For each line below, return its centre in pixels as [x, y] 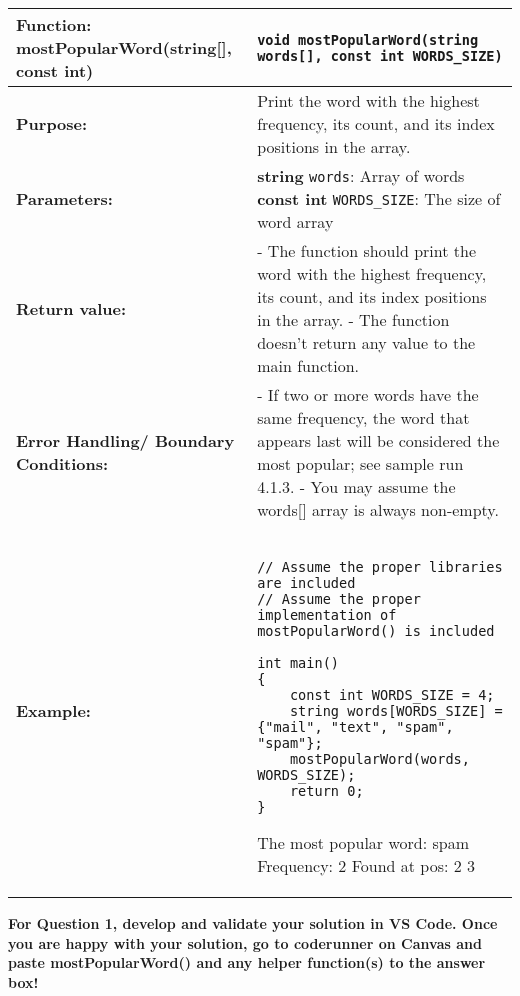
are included [306, 583]
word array [295, 221]
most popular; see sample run [360, 463]
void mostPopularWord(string [368, 39]
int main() [298, 663]
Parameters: [64, 198]
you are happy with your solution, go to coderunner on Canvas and [245, 942]
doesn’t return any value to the [366, 342]
